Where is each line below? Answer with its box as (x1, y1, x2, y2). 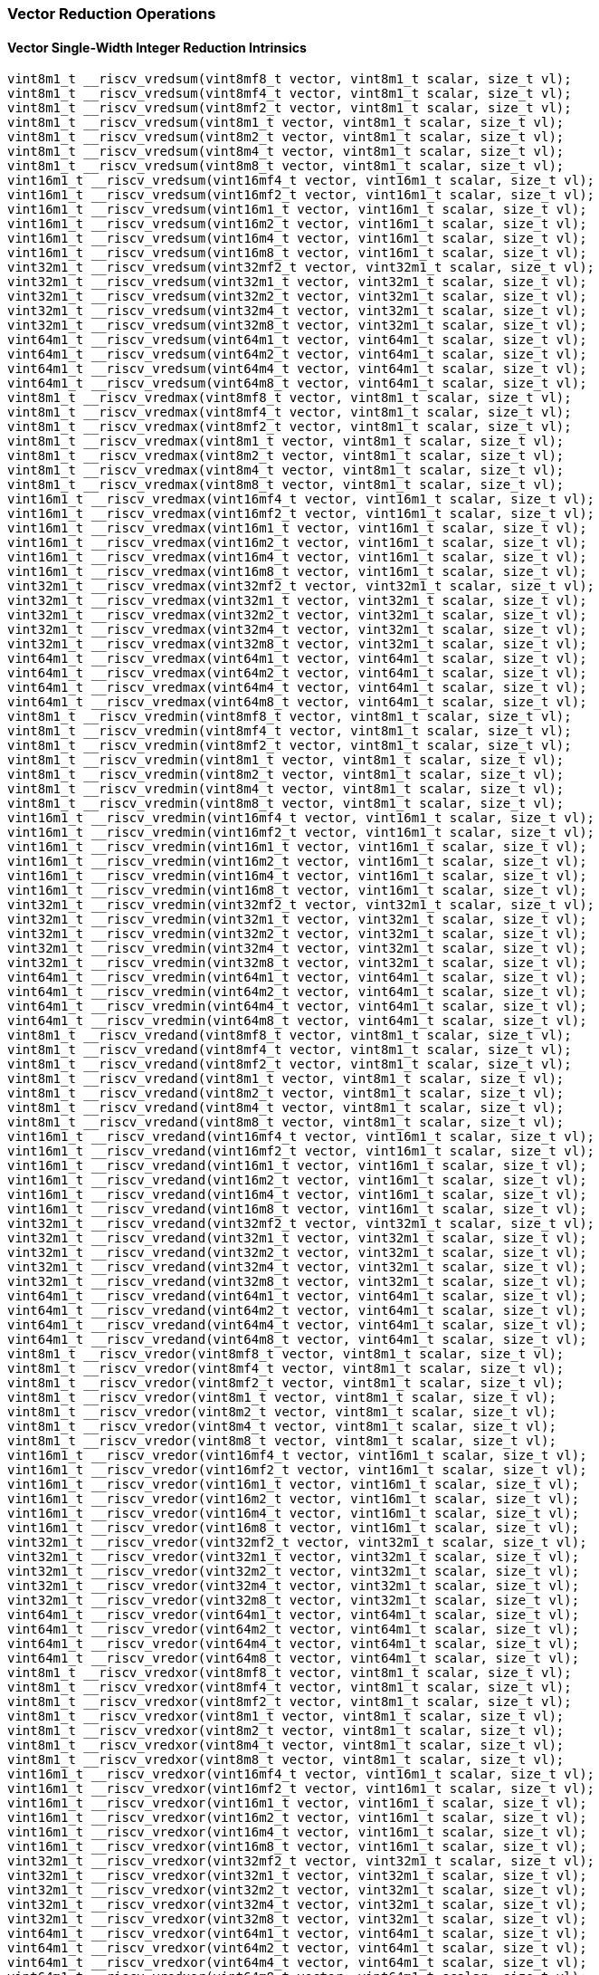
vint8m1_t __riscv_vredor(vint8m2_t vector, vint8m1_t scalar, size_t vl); (7, 1405, 556, 1420)
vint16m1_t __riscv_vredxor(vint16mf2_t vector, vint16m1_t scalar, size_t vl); (7, 1781, 595, 1797)
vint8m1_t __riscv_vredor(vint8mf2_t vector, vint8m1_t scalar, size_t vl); (7, 1376, 565, 1391)
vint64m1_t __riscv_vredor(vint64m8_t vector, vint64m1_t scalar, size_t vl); (7, 1651, 580, 1666)
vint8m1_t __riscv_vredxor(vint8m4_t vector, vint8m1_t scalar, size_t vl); (7, 1738, 565, 1753)
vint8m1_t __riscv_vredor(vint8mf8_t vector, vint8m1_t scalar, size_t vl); (7, 1347, 565, 1362)
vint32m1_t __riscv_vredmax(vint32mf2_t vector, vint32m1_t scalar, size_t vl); (7, 579, 595, 594)
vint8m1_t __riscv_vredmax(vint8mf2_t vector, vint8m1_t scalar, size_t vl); (7, 419, 572, 435)
